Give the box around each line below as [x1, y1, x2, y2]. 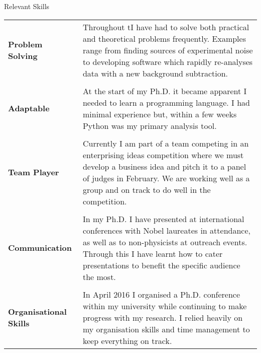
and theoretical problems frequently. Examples [82, 32, 246, 44]
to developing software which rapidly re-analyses [82, 55, 253, 67]
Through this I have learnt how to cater [82, 247, 223, 259]
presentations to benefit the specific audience [82, 259, 240, 271]
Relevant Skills [4, 1, 50, 11]
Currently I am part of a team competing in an [82, 137, 249, 149]
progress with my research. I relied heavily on [82, 311, 243, 323]
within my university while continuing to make [82, 300, 247, 312]
